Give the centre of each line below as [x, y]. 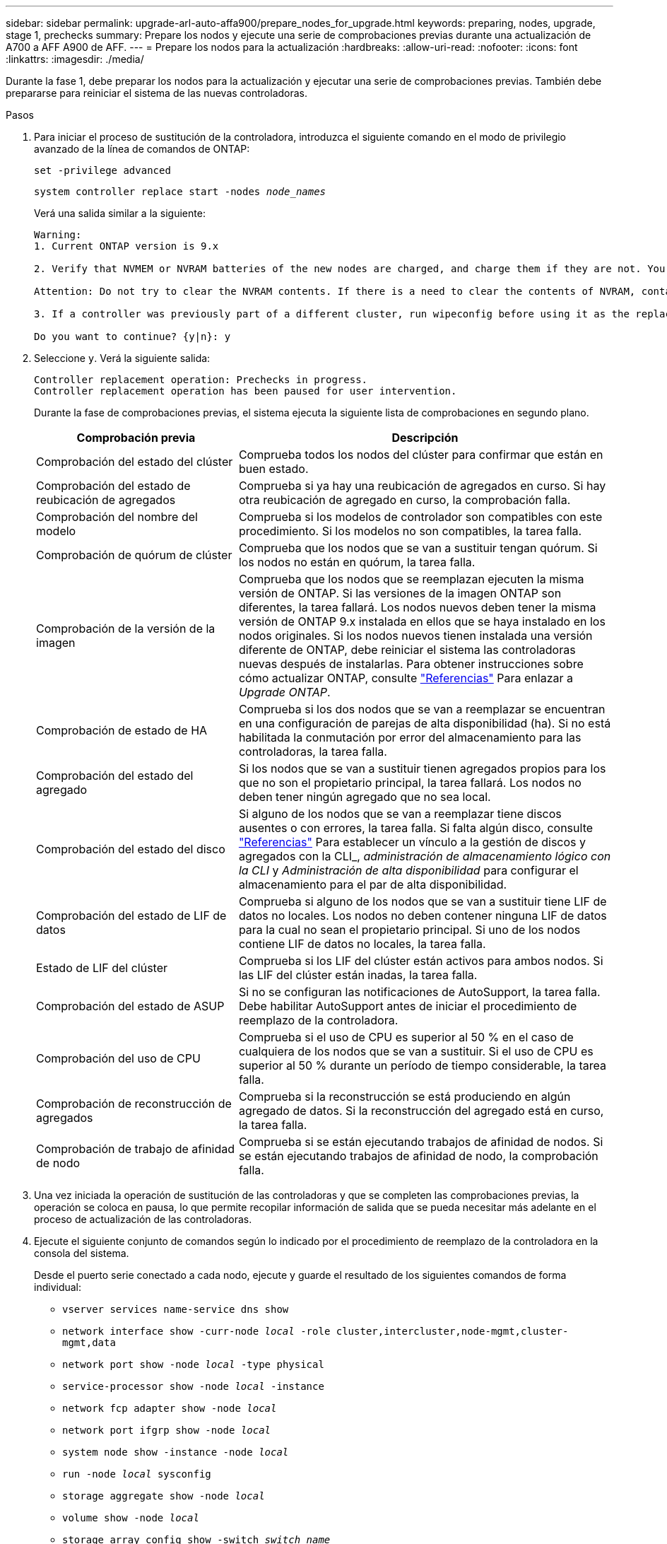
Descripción [425, 438]
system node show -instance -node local [176, 1452]
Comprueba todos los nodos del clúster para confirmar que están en [421, 455]
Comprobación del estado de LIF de [131, 916]
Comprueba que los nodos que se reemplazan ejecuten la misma [411, 579]
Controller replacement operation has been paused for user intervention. [246, 391]
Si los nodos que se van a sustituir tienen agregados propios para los [422, 768]
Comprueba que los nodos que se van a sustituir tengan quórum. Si [418, 548]
